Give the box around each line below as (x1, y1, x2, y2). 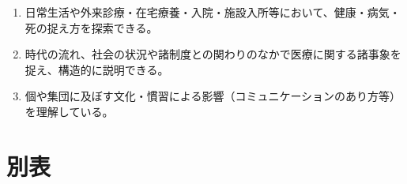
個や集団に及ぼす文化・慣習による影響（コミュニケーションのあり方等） (24, 88, 401, 104)
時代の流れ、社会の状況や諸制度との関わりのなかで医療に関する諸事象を (24, 46, 401, 62)
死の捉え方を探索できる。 (24, 19, 158, 36)
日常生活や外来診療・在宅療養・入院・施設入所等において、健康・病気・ (24, 4, 401, 20)
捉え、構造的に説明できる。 (24, 61, 169, 77)
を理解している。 (24, 103, 114, 119)
